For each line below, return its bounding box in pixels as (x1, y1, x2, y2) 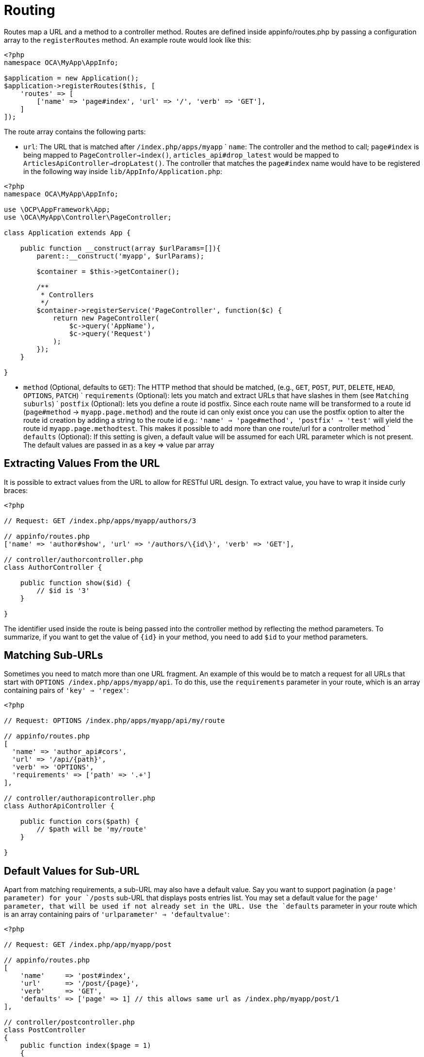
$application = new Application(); (4, 74, 139, 82)
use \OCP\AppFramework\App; (4, 205, 111, 213)
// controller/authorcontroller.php (4, 555, 143, 563)
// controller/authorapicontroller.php (4, 794, 155, 802)
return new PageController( (53, 314, 160, 322)
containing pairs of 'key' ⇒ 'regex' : (4, 686, 129, 695)
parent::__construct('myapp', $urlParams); (36, 252, 205, 260)
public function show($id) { (20, 578, 131, 587)
